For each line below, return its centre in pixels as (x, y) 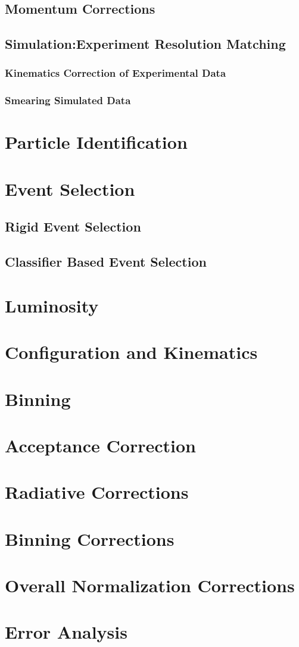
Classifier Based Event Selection (106, 262)
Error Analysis (66, 632)
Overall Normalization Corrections (150, 585)
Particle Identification (96, 142)
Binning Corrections (90, 538)
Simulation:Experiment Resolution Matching (145, 44)
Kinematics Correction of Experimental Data (116, 73)
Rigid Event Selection (73, 226)
